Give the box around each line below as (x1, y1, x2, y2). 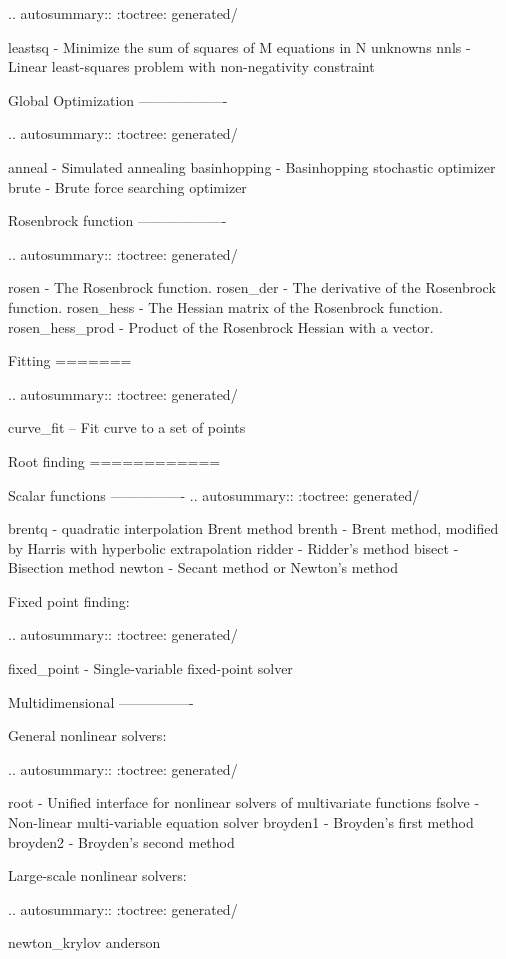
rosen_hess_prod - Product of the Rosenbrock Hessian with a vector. (8, 316, 434, 337)
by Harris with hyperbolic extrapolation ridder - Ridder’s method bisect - (8, 537, 459, 558)
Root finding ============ (8, 450, 221, 471)
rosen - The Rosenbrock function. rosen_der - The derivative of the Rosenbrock (8, 277, 496, 298)
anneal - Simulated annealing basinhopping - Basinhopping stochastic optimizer (8, 156, 496, 177)
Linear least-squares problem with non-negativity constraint (8, 56, 375, 77)
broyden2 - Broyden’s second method (8, 831, 235, 852)
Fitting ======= (8, 350, 132, 371)
